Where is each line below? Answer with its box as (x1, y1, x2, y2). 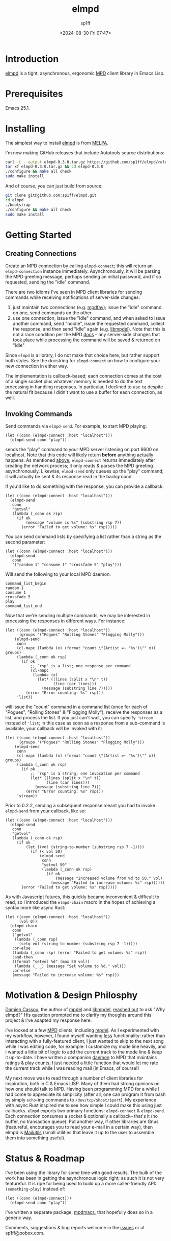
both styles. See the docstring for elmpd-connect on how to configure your (5, 358, 160, 364)
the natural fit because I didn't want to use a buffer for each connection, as (5, 389, 162, 395)
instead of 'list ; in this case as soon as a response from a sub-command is (5, 720, 165, 726)
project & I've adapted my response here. (5, 1017, 92, 1023)
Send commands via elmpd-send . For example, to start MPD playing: (5, 423, 147, 429)
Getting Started (5, 229, 72, 241)
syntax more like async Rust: (5, 905, 66, 911)
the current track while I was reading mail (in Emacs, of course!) (5, 1065, 139, 1071)
